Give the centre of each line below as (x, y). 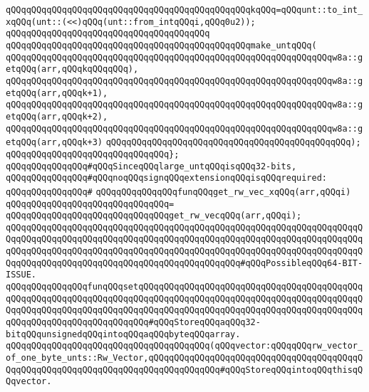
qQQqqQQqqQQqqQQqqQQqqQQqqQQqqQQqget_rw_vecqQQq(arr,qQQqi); (154, 216)
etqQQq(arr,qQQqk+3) (54, 143)
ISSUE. (21, 275)
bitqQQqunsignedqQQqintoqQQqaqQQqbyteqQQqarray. (123, 334)
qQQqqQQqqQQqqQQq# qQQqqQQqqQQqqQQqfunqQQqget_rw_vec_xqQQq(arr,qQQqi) (178, 192)
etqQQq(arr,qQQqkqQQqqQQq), (72, 69)
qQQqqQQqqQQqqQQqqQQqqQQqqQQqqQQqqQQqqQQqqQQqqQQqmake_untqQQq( (161, 45)
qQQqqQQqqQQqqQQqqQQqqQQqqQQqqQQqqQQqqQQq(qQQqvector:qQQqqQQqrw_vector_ (184, 346)
